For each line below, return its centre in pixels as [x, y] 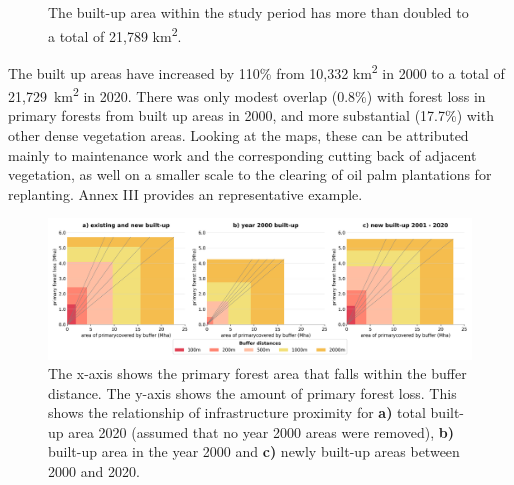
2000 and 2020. [94, 471]
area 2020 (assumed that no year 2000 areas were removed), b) [261, 431]
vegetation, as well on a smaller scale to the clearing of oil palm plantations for [250, 174]
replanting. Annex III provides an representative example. [185, 193]
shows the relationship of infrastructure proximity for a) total [237, 412]
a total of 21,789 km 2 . [115, 34]
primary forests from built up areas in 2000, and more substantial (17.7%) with [251, 115]
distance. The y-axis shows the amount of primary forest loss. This [252, 392]
